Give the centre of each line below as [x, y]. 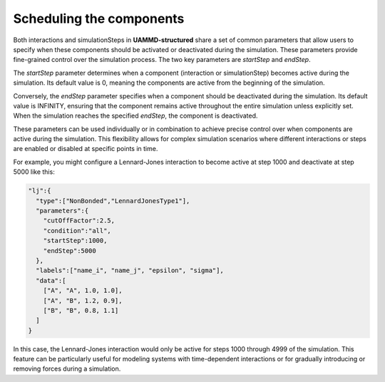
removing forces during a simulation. [67, 369]
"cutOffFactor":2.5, [79, 221]
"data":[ [51, 280]
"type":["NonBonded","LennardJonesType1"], [113, 201]
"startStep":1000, [75, 241]
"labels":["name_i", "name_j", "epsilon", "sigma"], [130, 270]
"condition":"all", [77, 231]
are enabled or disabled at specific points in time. [86, 149]
